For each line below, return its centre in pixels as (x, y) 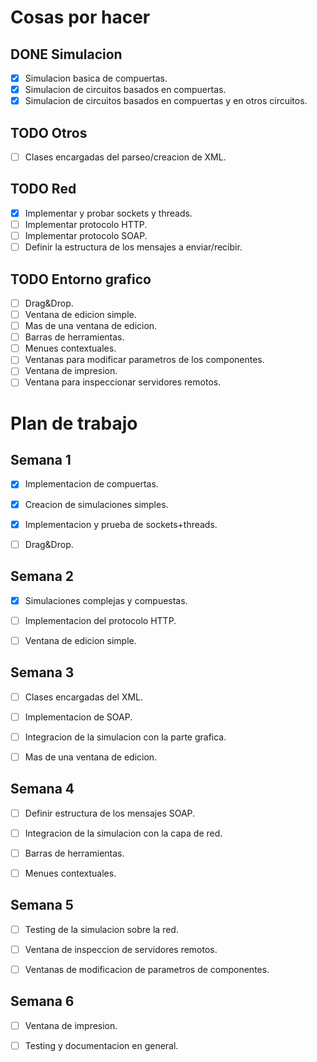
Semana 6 (42, 1001)
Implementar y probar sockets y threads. (108, 213)
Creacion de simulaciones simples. (96, 504)
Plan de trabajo (74, 423)
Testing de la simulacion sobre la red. (101, 929)
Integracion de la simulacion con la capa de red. (123, 833)
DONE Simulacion (66, 54)
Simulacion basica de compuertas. (96, 78)
